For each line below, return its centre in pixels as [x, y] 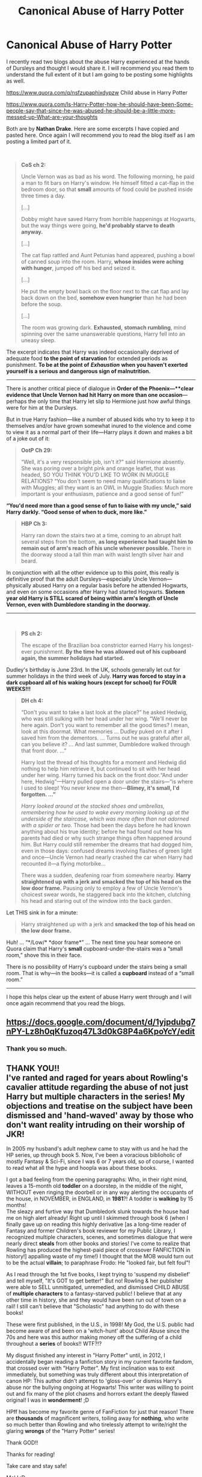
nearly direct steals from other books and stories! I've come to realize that [98, 1244]
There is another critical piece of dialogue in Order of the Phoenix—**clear [100, 388]
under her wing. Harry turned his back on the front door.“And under [104, 775]
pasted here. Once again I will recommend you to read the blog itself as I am [101, 135]
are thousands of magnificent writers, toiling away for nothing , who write [97, 1418]
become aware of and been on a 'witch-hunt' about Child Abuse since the [98, 1331]
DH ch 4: [32, 701]
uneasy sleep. [38, 340]
